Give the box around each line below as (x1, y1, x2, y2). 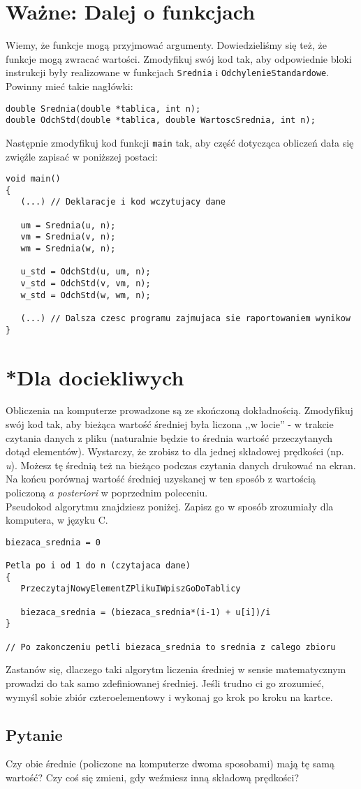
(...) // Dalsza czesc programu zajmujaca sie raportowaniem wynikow (20, 314, 351, 323)
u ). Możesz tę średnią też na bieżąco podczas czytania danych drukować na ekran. (6, 457, 356, 472)
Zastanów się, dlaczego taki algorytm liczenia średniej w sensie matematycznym (6, 662, 346, 677)
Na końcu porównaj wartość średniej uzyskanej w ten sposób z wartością (6, 471, 316, 486)
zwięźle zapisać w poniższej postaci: (6, 149, 158, 163)
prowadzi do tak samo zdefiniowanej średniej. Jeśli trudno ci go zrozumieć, (6, 675, 324, 690)
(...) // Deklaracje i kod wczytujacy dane (20, 197, 226, 207)
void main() (6, 174, 61, 184)
